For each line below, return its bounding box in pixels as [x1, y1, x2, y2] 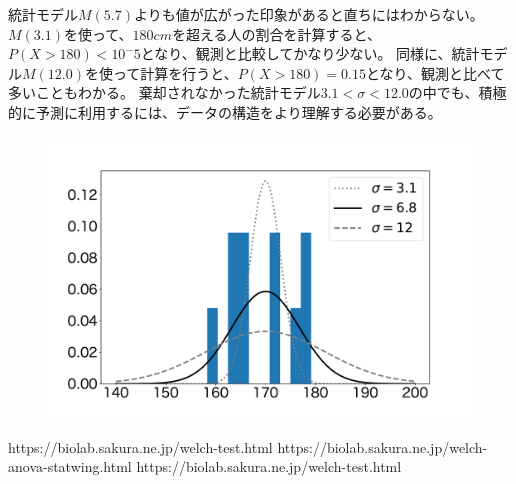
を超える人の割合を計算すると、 [171, 23, 381, 44]
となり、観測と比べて [366, 62, 505, 83]
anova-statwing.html [8, 456, 132, 477]
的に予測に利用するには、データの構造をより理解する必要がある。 [8, 101, 442, 122]
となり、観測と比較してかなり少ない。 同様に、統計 [140, 43, 480, 64]
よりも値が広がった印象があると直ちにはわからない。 [133, 4, 484, 24]
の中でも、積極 [408, 82, 507, 103]
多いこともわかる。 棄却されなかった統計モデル [8, 82, 321, 103]
